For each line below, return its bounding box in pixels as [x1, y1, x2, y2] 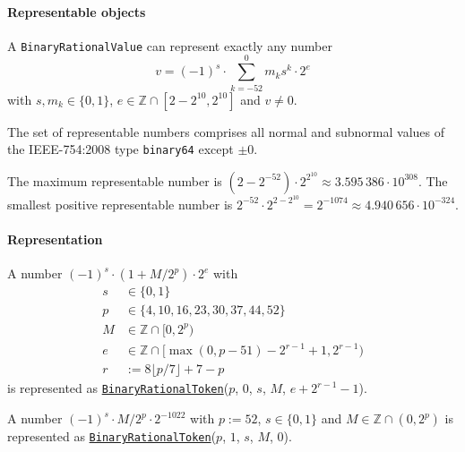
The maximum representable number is [7, 171, 222, 190]
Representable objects [7, 2, 146, 21]
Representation [7, 230, 103, 249]
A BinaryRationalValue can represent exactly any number [7, 36, 332, 55]
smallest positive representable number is [7, 194, 233, 213]
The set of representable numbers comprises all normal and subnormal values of [7, 122, 445, 141]
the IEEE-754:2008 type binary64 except [7, 140, 234, 158]
